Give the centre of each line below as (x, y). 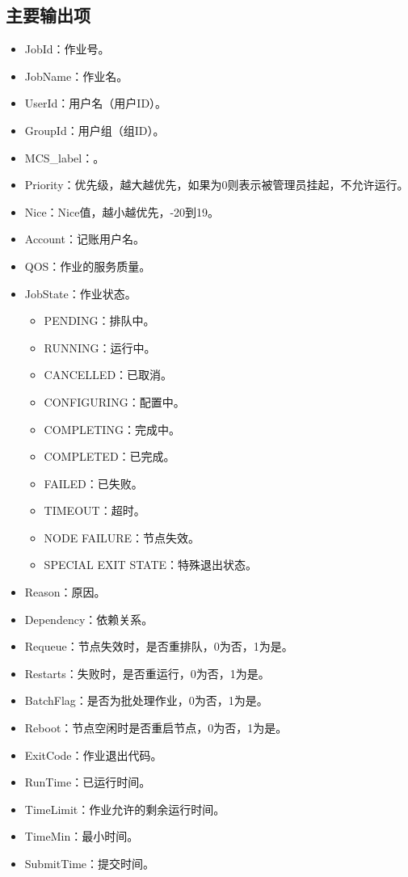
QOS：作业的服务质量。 (88, 266)
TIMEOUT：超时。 (95, 510)
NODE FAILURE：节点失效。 (122, 537)
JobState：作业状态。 (80, 293)
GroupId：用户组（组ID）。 (95, 130)
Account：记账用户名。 (84, 239)
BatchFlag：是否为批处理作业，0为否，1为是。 (146, 700)
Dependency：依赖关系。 (89, 619)
